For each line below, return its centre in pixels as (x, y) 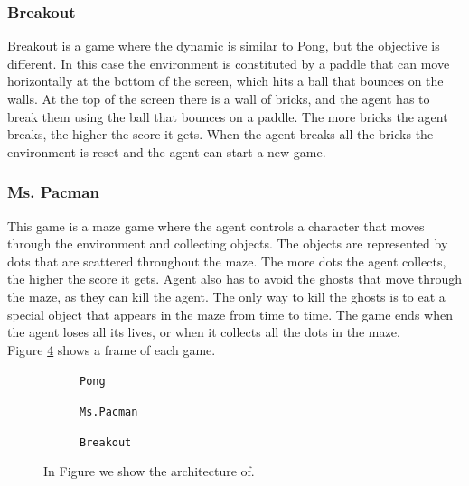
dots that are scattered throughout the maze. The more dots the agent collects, (227, 261)
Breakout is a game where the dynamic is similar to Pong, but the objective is (224, 46)
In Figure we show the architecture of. (149, 471)
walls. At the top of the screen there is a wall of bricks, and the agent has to (219, 98)
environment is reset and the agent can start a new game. (167, 151)
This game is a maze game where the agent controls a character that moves (216, 225)
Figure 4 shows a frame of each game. (112, 349)
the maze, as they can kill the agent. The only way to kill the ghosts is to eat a (226, 296)
